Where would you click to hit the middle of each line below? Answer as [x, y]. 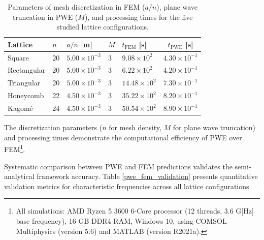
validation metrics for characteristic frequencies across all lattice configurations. [128, 186]
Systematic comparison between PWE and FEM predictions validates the [118, 166]
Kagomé [20, 108]
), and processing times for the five [139, 17]
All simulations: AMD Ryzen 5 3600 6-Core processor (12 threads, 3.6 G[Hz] [135, 211]
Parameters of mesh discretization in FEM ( [76, 7]
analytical [19, 176]
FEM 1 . [15, 148]
